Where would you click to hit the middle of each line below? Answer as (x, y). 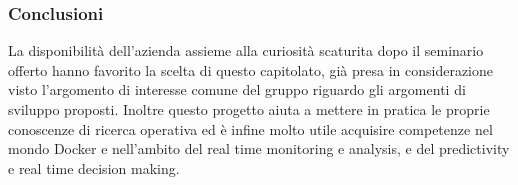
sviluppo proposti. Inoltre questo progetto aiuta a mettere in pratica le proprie (249, 109)
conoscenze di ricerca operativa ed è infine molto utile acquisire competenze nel (250, 128)
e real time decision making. (94, 167)
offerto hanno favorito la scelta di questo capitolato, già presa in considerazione (251, 69)
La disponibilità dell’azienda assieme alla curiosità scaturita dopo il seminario (246, 50)
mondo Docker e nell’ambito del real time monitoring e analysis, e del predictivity (259, 148)
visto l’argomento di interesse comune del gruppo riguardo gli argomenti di (237, 89)
